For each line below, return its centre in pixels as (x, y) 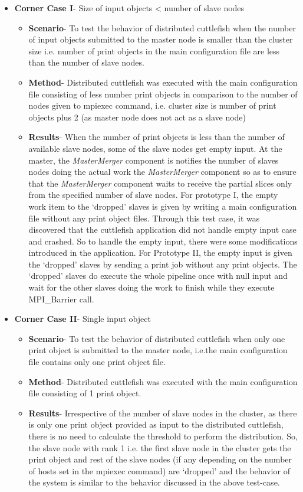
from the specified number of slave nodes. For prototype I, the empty (153, 195)
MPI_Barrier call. (61, 299)
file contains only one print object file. (97, 362)
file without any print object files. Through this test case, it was (144, 218)
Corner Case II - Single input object (83, 319)
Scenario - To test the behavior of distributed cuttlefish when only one (157, 338)
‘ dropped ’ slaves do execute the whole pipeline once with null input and (158, 276)
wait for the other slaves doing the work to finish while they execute (151, 287)
